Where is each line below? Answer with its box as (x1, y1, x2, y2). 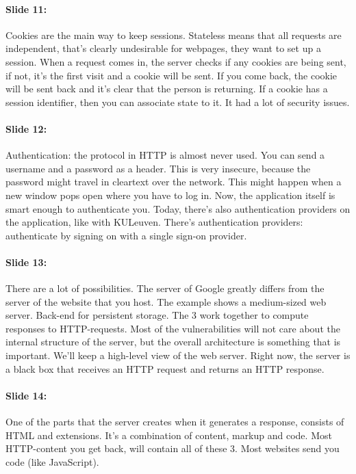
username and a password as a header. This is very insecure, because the (5, 161, 311, 175)
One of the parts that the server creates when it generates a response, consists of (5, 414, 344, 429)
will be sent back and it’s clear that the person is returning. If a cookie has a (5, 81, 328, 96)
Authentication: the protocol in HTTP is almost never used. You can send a (5, 148, 325, 162)
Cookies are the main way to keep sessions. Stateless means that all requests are (5, 27, 342, 42)
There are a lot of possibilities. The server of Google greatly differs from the (5, 281, 325, 295)
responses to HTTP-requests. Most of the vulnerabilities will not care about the (5, 321, 340, 335)
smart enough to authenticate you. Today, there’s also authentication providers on (5, 201, 351, 215)
